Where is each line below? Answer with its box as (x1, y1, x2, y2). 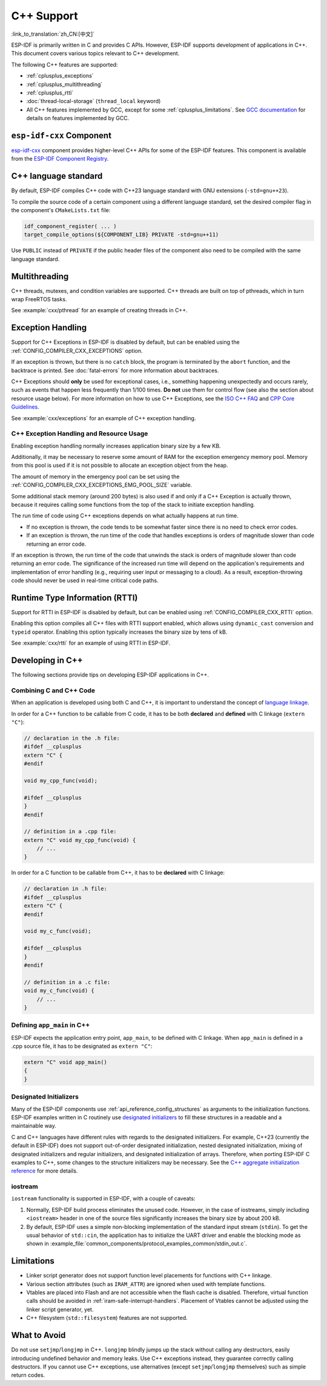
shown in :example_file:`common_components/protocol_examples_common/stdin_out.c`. (26, 1240, 248, 1247)
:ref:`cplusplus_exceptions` (26, 72, 94, 79)
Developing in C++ (11, 655, 83, 666)
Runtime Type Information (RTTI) (11, 592, 138, 603)
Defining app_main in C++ (11, 1021, 90, 1029)
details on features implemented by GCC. (26, 115, 130, 122)
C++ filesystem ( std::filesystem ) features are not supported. (26, 1314, 188, 1322)
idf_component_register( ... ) (24, 223, 117, 230)
